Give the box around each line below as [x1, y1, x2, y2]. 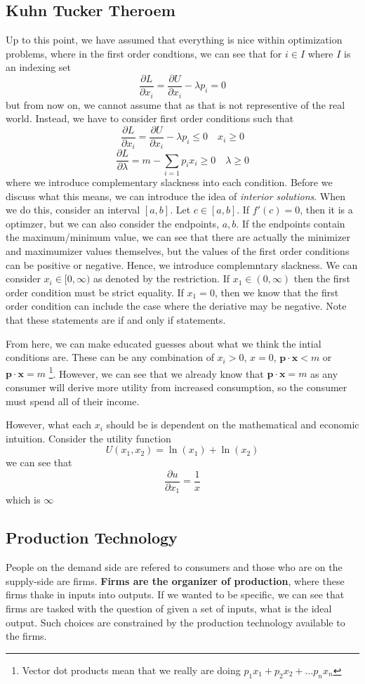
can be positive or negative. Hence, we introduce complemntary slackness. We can [6, 257, 358, 272]
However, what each [6, 417, 92, 432]
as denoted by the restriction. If [93, 271, 230, 286]
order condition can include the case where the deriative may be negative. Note [6, 298, 347, 313]
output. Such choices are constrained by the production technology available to [6, 614, 345, 629]
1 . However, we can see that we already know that [48, 364, 264, 381]
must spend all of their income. [6, 393, 140, 408]
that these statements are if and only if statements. [6, 312, 226, 327]
